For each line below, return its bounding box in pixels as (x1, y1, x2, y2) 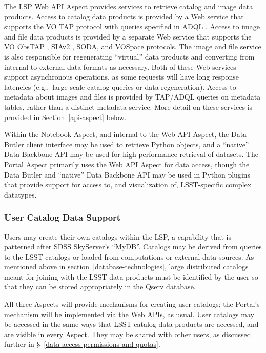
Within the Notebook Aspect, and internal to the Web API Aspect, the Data (4, 129, 247, 140)
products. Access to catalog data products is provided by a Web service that (4, 11, 244, 22)
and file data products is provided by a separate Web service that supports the (4, 31, 252, 42)
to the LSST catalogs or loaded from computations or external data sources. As (4, 251, 254, 262)
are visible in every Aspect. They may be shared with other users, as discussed (4, 328, 251, 339)
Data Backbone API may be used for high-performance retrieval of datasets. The (4, 149, 259, 160)
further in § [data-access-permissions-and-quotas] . (4, 339, 160, 349)
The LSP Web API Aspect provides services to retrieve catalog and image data (4, 1, 253, 11)
